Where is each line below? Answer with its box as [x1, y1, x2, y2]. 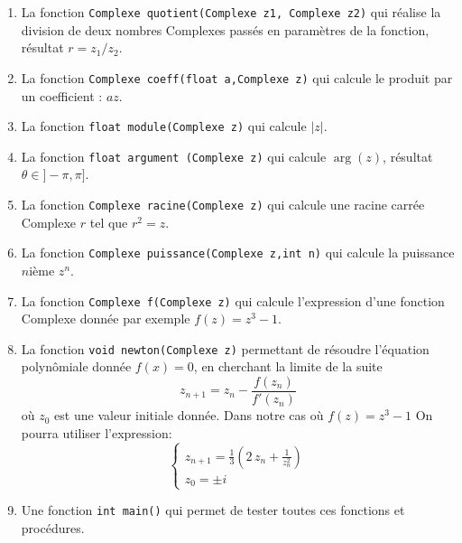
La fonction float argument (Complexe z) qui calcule [21, 146, 327, 165]
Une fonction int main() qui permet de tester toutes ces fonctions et [21, 501, 405, 520]
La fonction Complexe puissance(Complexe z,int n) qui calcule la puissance [21, 243, 455, 262]
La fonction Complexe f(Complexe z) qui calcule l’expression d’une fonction [21, 291, 445, 310]
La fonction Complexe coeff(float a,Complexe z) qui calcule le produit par [21, 68, 453, 87]
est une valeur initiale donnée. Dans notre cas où [54, 406, 324, 425]
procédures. [21, 518, 85, 537]
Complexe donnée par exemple [21, 309, 190, 328]
